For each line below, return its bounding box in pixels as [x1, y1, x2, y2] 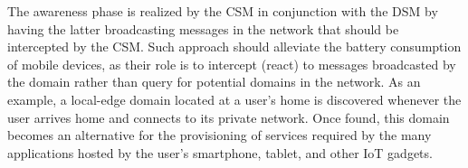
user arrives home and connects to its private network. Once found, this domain [7, 107, 450, 126]
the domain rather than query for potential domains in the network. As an [7, 72, 421, 91]
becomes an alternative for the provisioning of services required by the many [7, 126, 432, 145]
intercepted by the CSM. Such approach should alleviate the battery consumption [7, 37, 462, 56]
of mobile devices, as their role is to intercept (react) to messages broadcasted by [7, 54, 456, 73]
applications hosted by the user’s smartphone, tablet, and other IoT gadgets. [7, 143, 433, 162]
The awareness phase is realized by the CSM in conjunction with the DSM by [7, 2, 438, 20]
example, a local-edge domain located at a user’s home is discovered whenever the [7, 89, 462, 108]
